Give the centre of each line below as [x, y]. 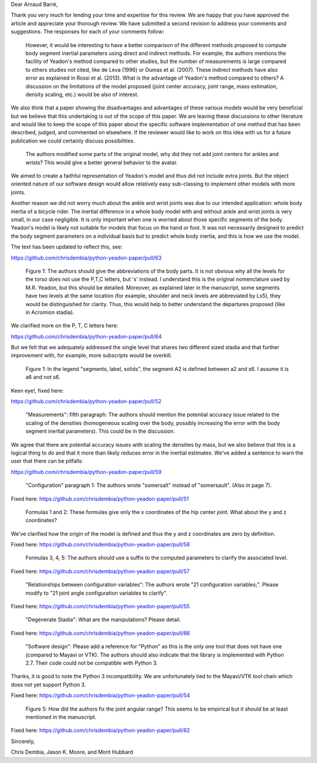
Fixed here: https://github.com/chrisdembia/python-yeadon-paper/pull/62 [100, 731]
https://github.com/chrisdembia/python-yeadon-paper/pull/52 [86, 402]
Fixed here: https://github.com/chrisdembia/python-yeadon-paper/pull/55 [100, 606]
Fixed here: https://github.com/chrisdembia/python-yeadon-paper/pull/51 [100, 499]
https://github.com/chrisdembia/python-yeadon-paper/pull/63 [86, 258]
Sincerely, [23, 741]
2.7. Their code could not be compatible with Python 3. [92, 663]
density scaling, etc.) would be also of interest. [82, 94]
